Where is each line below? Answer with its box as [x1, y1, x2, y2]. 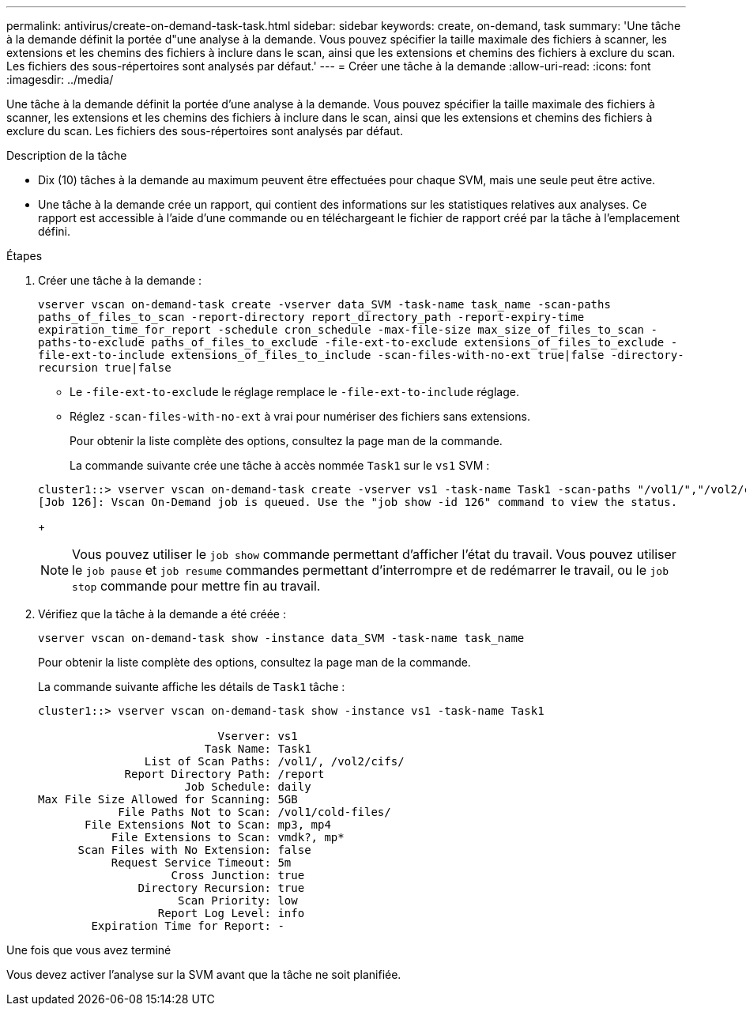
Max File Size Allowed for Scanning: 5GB [38, 793, 298, 806]
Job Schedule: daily [184, 780, 311, 793]
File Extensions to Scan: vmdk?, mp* [111, 831, 345, 844]
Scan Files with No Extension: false [77, 844, 311, 856]
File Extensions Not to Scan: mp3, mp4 [85, 818, 331, 831]
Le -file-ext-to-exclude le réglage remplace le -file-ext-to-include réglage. [70, 385, 519, 398]
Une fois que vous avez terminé [6, 943, 171, 957]
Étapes [6, 249, 43, 262]
